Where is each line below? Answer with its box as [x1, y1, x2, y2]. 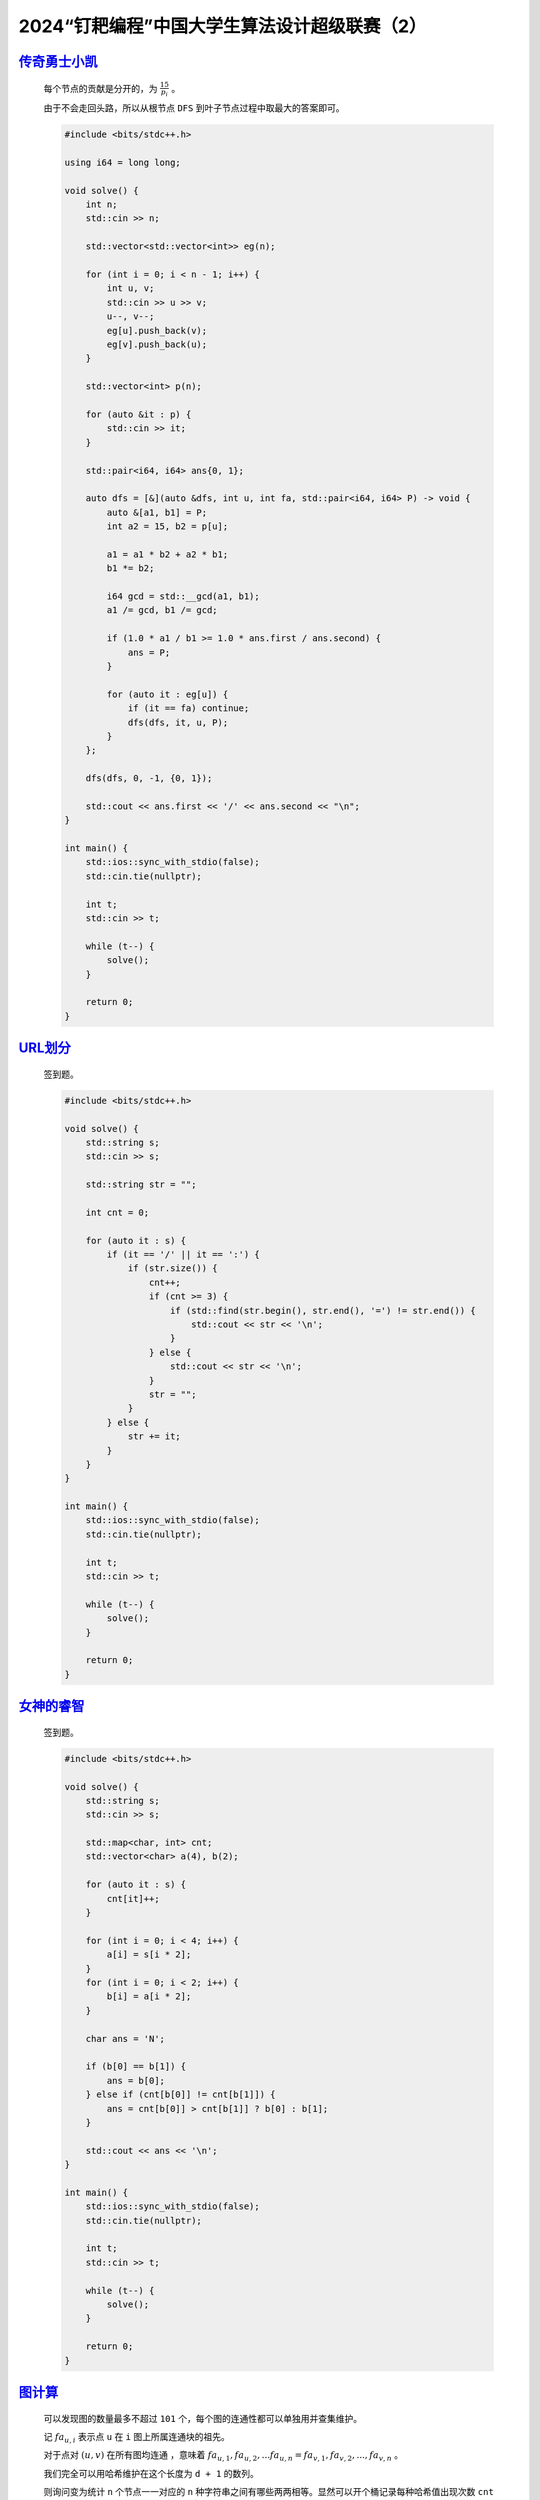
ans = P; [127, 646, 171, 658]
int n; [85, 199, 118, 210]
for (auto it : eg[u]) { [106, 688, 229, 700]
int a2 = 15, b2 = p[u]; [106, 521, 229, 532]
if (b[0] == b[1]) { [85, 2061, 187, 2072]
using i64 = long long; [64, 156, 182, 168]
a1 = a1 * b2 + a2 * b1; [106, 548, 229, 560]
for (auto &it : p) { [85, 408, 192, 420]
